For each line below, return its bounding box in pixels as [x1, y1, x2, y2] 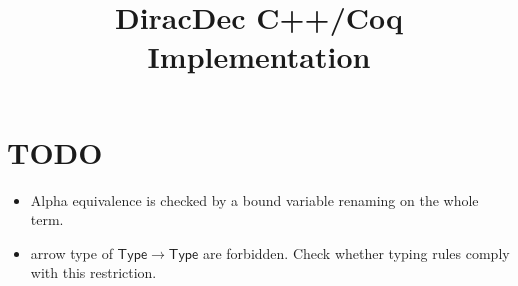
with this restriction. [30, 262, 157, 283]
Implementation [147, 36, 371, 77]
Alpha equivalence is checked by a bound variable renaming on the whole [30, 189, 479, 210]
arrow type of [30, 242, 113, 263]
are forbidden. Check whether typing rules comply [202, 242, 510, 263]
